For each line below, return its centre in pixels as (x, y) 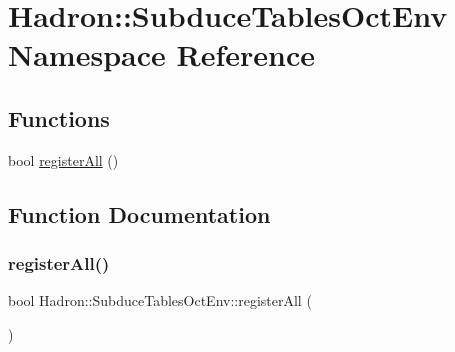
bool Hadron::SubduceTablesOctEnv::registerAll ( (160, 300)
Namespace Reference (161, 54)
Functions (59, 117)
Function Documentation (139, 213)
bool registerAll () (63, 159)
